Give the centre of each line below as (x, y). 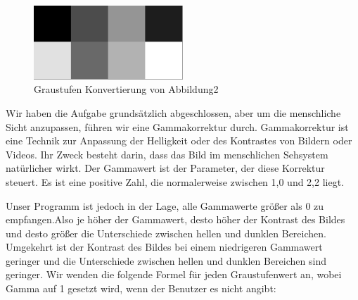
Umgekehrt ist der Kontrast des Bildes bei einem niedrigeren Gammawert (164, 247)
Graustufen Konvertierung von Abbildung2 (126, 89)
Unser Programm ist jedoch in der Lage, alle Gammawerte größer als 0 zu (165, 205)
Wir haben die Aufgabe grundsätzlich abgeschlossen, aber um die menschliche (173, 112)
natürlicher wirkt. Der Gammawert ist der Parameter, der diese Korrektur (165, 168)
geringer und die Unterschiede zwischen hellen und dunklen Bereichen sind (166, 260)
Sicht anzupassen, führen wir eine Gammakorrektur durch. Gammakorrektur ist (177, 126)
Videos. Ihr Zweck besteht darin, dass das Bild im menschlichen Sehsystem (167, 154)
